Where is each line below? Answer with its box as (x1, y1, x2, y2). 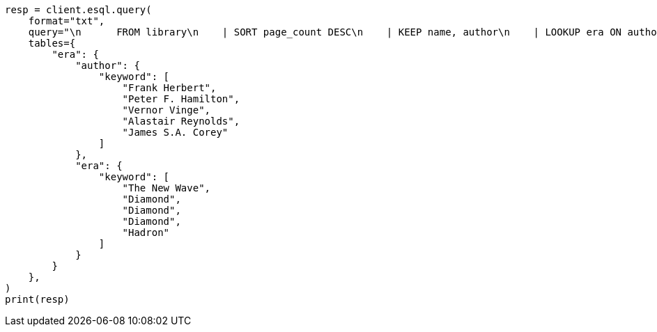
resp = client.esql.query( (5, 4, 152, 15)
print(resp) (5, 294, 70, 305)
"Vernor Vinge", (122, 104, 211, 116)
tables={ (28, 38, 76, 49)
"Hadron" (122, 227, 170, 238)
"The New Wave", (122, 182, 211, 193)
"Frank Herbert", (122, 82, 217, 93)
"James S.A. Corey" (122, 127, 229, 138)
